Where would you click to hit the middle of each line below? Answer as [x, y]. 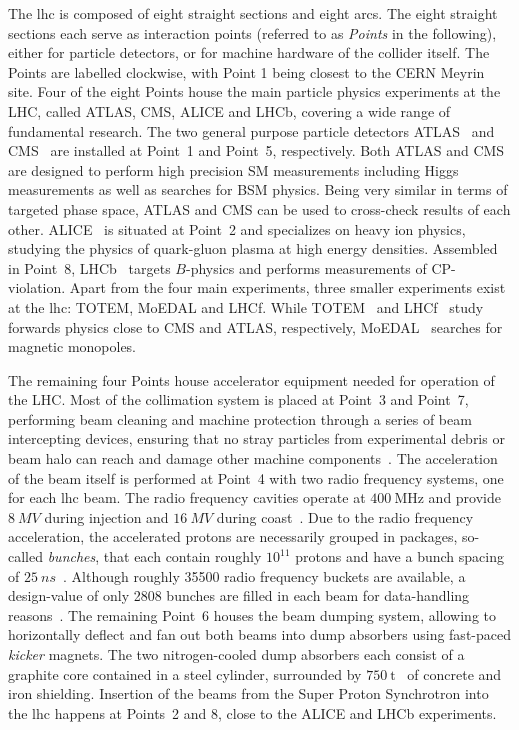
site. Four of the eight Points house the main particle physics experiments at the [254, 91]
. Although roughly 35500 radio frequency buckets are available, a [264, 575]
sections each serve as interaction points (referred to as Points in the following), [252, 32]
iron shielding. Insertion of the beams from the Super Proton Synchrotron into [248, 693]
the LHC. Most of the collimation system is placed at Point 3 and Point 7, [238, 399]
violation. [37, 287]
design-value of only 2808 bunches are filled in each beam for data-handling [239, 595]
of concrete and [454, 673]
